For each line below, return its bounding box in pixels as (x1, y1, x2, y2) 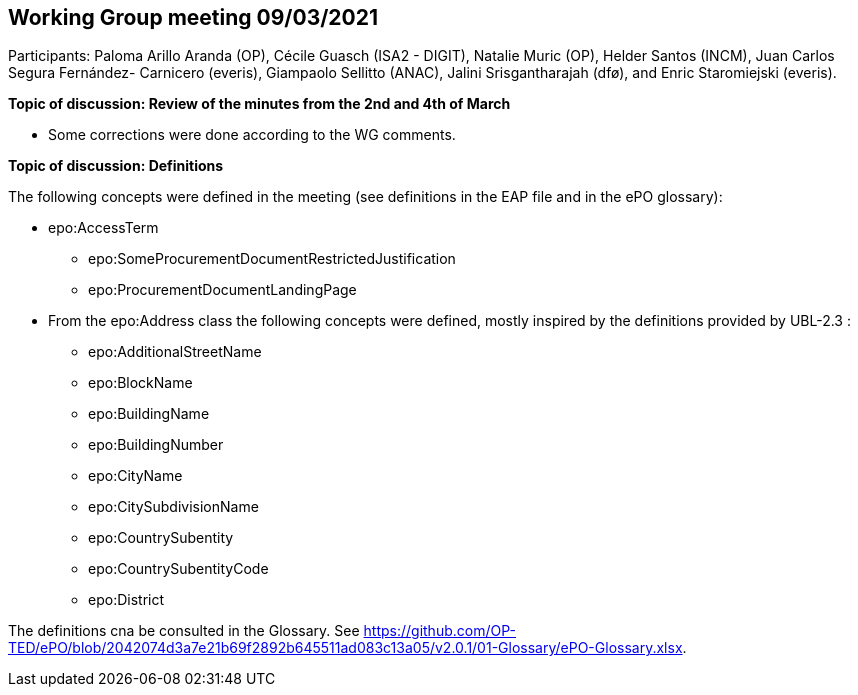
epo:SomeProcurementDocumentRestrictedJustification (88, 250, 456, 268)
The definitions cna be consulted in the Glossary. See (8, 622, 360, 640)
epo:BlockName (88, 374, 193, 392)
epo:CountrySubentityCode (88, 560, 269, 578)
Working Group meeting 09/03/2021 (8, 5, 379, 30)
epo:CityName (88, 467, 183, 485)
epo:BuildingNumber (88, 436, 224, 454)
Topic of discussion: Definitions (8, 157, 224, 175)
